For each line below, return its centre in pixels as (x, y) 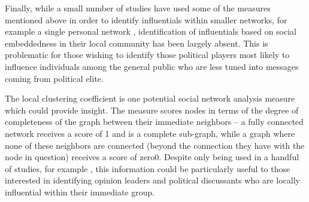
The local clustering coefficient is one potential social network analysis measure (150, 98)
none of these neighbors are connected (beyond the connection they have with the (155, 145)
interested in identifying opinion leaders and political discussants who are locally (152, 180)
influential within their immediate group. (80, 192)
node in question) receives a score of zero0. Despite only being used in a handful (152, 157)
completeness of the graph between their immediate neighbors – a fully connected (154, 122)
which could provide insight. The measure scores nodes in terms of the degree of (152, 110)
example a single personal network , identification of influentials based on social (151, 31)
